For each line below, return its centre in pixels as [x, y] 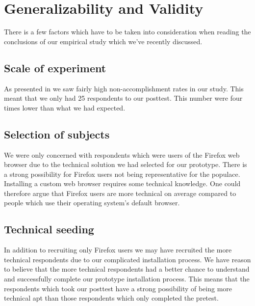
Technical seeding [49, 229]
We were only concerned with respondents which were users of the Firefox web [122, 154]
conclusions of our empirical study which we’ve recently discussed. [103, 41]
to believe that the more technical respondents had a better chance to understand [127, 269]
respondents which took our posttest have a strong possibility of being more [118, 288]
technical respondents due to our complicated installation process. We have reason [127, 259]
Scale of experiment [55, 68]
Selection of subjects [57, 134]
